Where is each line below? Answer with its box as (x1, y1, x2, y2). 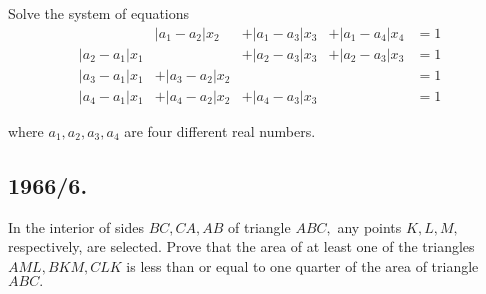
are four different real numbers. (124, 120, 316, 141)
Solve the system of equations (8, 3, 190, 23)
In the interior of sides (8, 216, 144, 237)
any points (337, 216, 402, 237)
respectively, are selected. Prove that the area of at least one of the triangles (8, 236, 475, 257)
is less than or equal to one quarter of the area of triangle (126, 255, 479, 276)
